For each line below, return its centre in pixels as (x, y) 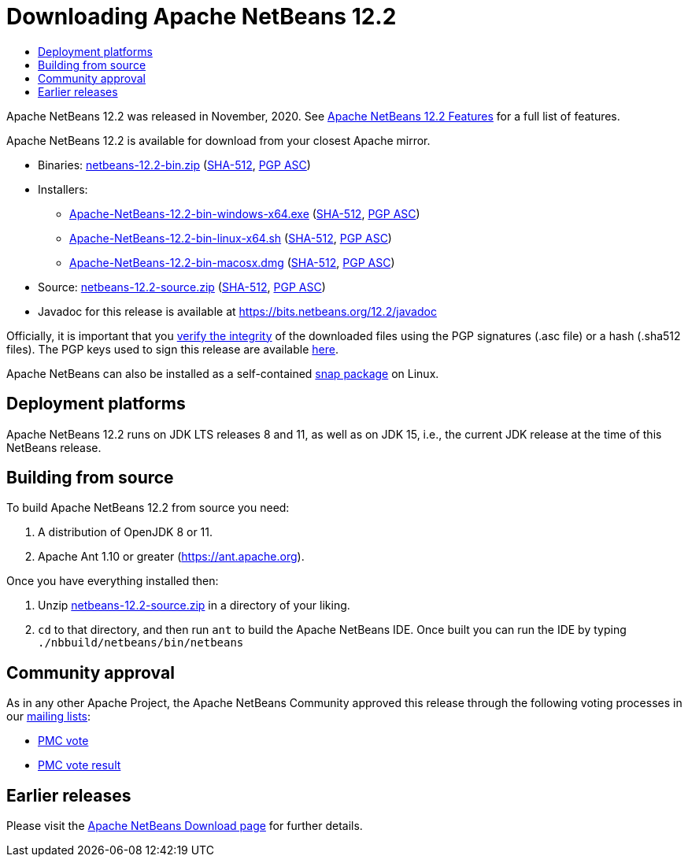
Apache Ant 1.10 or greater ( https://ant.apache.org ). (171, 557)
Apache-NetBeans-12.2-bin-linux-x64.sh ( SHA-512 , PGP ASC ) (231, 238)
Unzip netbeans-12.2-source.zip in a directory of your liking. (194, 606)
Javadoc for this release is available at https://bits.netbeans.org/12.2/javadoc (237, 311)
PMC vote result (80, 765)
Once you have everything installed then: (113, 581)
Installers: (63, 189)
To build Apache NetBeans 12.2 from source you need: (148, 508)
